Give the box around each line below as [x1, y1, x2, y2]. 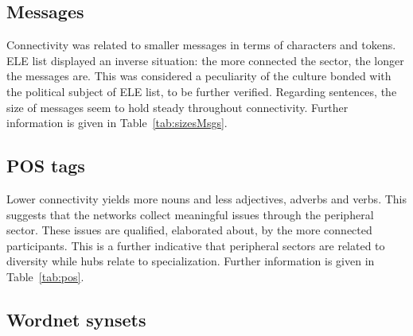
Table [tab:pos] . [6, 268, 84, 284]
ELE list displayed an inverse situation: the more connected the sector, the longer [6, 52, 404, 68]
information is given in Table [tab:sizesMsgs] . [6, 114, 228, 131]
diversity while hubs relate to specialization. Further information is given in [6, 253, 375, 269]
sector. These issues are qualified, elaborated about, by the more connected [6, 222, 372, 238]
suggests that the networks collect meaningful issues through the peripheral [6, 206, 374, 222]
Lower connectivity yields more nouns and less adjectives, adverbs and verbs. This [6, 190, 407, 207]
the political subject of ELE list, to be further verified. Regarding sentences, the [6, 83, 397, 99]
